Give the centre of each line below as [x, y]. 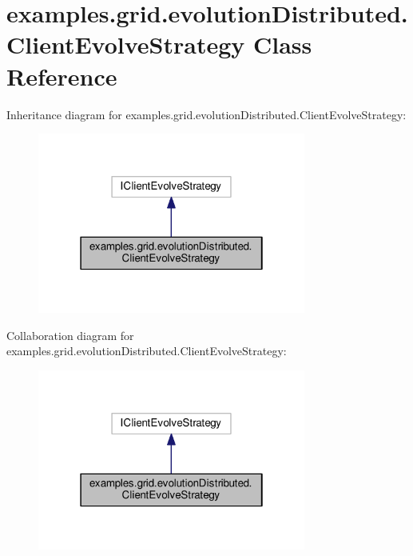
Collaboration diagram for [70, 335]
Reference [62, 76]
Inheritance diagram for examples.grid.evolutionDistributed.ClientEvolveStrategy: [206, 114]
